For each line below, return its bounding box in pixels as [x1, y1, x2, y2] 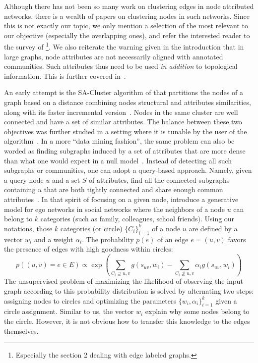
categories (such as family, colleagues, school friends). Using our [40, 213, 235, 224]
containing [4, 184, 36, 195]
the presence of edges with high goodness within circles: [4, 244, 173, 254]
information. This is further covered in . [4, 70, 126, 81]
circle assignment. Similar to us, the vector [4, 306, 134, 316]
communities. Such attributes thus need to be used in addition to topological [4, 61, 238, 71]
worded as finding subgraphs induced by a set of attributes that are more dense [4, 145, 246, 156]
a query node [4, 174, 44, 185]
